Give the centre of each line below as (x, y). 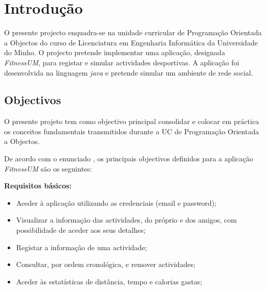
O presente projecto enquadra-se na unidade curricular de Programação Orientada (133, 32)
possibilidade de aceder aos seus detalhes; (81, 230)
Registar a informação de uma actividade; (82, 247)
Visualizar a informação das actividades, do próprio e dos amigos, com (126, 220)
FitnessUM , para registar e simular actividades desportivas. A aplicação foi (122, 62)
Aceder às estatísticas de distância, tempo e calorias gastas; (109, 281)
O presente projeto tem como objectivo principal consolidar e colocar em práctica (132, 121)
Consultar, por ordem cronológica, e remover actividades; (106, 264)
